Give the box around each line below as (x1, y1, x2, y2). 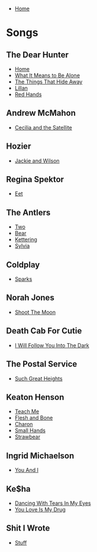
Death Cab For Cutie (6, 326, 82, 336)
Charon (14, 421, 33, 428)
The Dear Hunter (6, 50, 69, 60)
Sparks (14, 276, 33, 283)
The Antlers (6, 207, 51, 217)
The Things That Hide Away (14, 78, 83, 85)
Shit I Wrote (6, 523, 50, 534)
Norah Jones (6, 292, 54, 303)
